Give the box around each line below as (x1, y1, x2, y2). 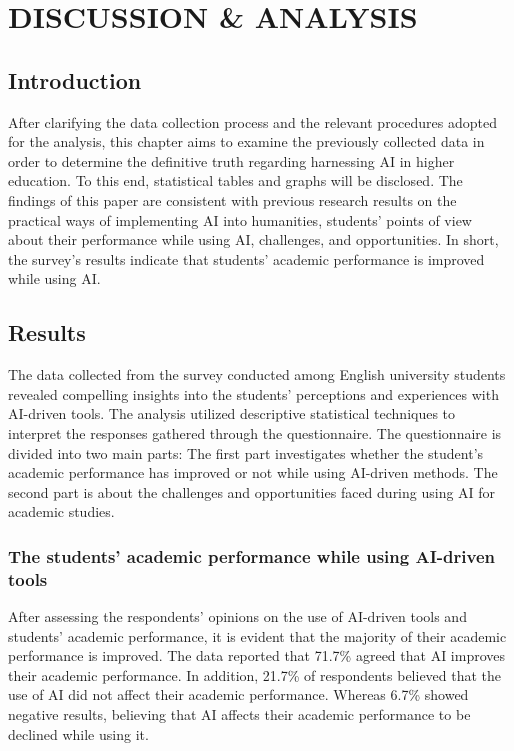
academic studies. (8, 501, 115, 522)
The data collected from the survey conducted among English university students (8, 364, 506, 385)
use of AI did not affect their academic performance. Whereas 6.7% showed (8, 684, 469, 705)
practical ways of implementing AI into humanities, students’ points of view (8, 209, 472, 230)
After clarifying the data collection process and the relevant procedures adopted (8, 111, 497, 132)
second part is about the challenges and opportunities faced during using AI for (8, 481, 496, 502)
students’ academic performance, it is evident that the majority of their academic (8, 625, 507, 646)
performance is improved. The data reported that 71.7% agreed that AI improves (8, 645, 506, 666)
